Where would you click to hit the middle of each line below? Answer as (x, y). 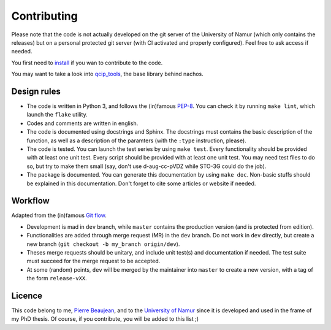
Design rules (36, 91)
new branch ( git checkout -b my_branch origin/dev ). (103, 244)
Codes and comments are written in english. (82, 123)
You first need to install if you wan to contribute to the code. (87, 63)
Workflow (31, 201)
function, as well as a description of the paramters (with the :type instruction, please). (136, 140)
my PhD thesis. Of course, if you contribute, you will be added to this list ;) (105, 319)
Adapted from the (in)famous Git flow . (59, 215)
